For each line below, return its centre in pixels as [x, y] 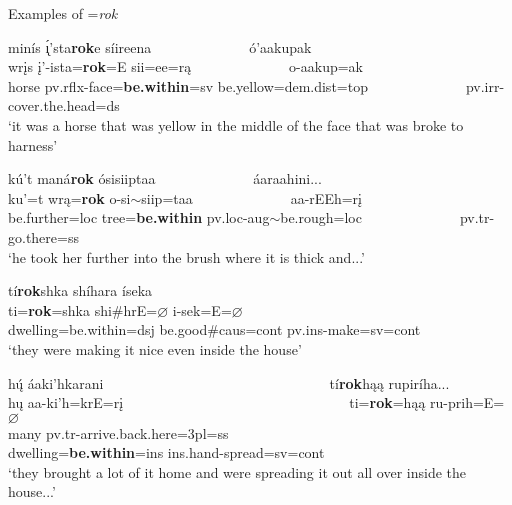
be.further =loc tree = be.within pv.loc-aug [139, 217]
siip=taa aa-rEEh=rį [251, 197]
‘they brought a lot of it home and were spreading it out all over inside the [237, 471]
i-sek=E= [202, 309]
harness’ [33, 144]
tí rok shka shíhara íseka [80, 290]
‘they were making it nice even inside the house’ [155, 348]
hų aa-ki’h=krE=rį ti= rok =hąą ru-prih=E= [256, 402]
